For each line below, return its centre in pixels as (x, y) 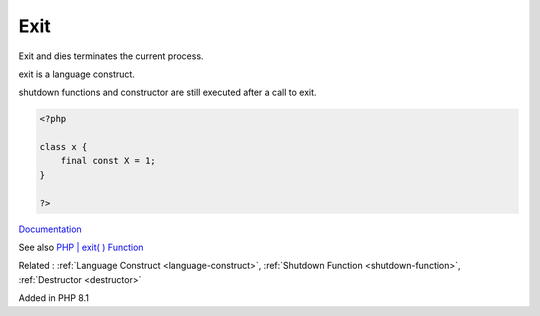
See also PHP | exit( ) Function (81, 247)
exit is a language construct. (76, 74)
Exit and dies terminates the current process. (111, 56)
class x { (63, 147)
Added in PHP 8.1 (54, 298)
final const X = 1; (108, 161)
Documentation (50, 229)
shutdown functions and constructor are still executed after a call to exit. (167, 92)
